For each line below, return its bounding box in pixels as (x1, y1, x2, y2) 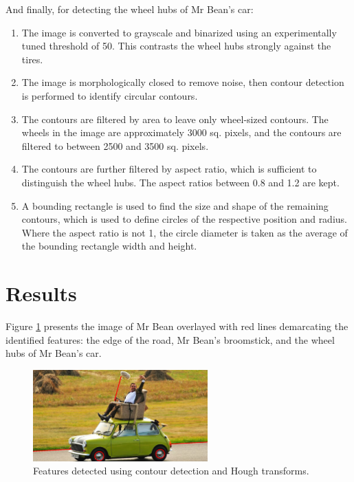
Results (5, 279, 77, 307)
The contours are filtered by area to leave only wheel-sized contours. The (21, 111, 329, 126)
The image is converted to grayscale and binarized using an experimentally (21, 25, 337, 39)
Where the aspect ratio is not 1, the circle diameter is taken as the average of (21, 225, 348, 239)
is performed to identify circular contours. (21, 88, 198, 102)
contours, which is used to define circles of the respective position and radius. (21, 212, 347, 226)
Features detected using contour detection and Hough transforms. (33, 463, 309, 478)
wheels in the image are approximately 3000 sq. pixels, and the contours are (21, 125, 342, 140)
